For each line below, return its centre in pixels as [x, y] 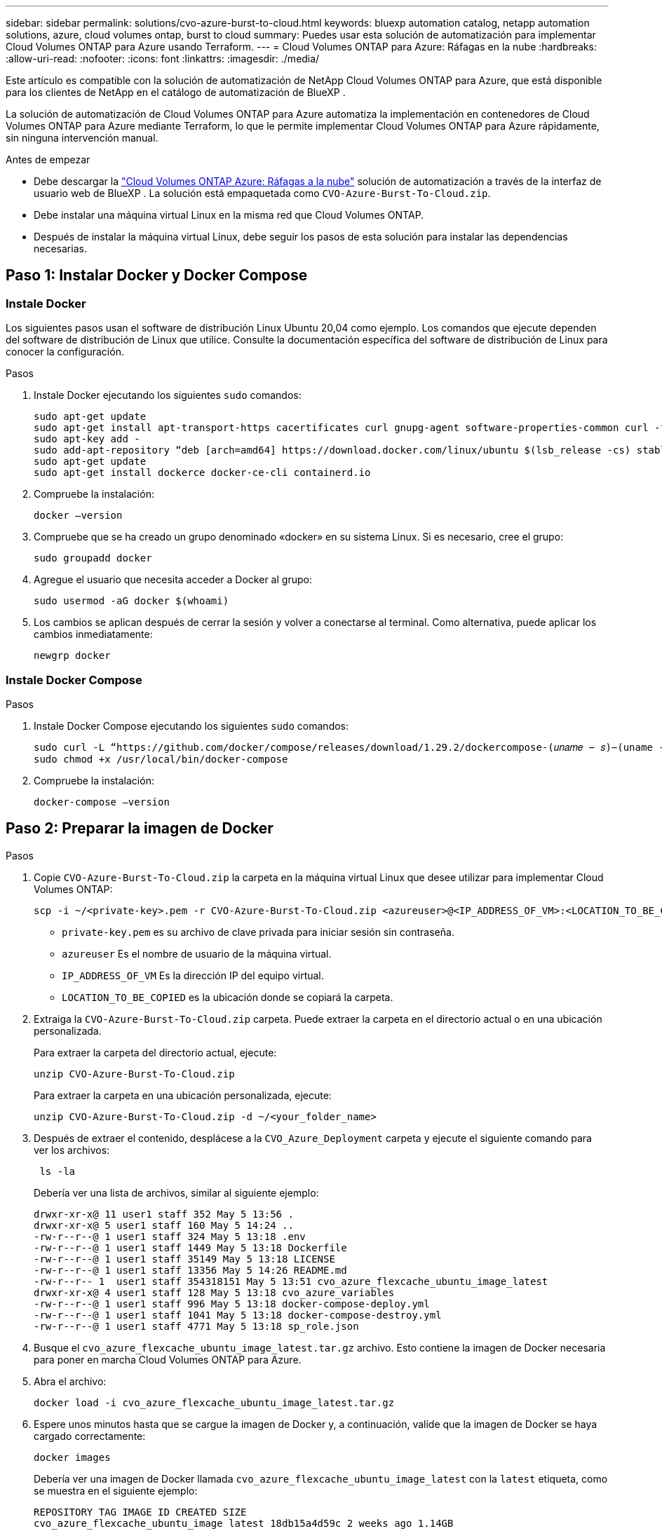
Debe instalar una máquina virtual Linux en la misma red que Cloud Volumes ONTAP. [229, 215]
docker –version [78, 516]
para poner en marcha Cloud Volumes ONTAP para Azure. [168, 1359]
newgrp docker [72, 656]
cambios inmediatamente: [93, 634]
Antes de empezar [48, 159]
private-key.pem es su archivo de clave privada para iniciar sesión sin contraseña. [258, 932]
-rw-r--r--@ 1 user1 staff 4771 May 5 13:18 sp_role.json [196, 1326]
